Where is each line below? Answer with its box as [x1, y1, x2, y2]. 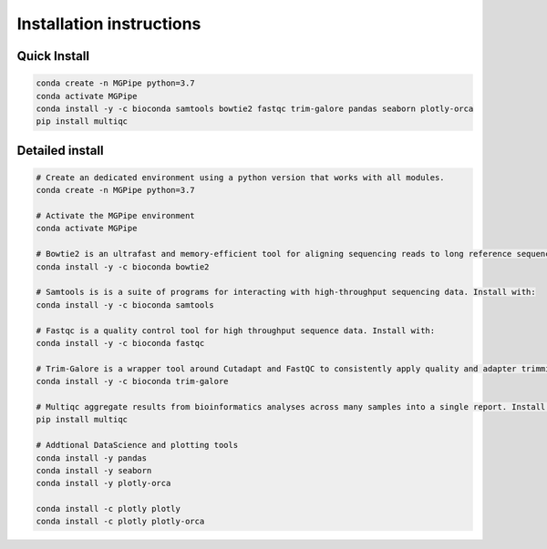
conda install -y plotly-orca [36, 478, 171, 489]
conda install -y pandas [36, 452, 148, 463]
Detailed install [16, 142, 104, 158]
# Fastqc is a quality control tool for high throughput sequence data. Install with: [36, 325, 436, 336]
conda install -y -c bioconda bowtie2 [36, 261, 210, 272]
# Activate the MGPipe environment [36, 210, 195, 221]
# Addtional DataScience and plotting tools [36, 440, 239, 451]
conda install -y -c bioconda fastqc [36, 338, 205, 348]
